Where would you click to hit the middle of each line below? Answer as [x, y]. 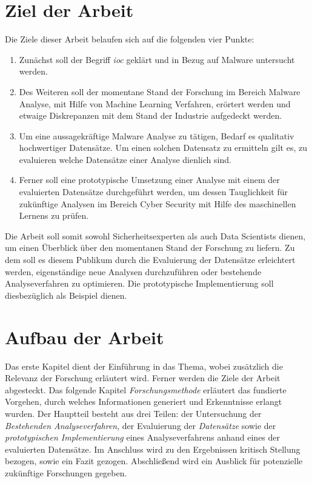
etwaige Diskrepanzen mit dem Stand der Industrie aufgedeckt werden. [151, 115]
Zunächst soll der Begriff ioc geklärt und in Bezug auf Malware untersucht [157, 59]
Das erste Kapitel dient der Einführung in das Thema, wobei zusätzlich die [144, 366]
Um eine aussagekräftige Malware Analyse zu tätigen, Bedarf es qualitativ [157, 135]
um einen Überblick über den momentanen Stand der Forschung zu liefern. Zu [150, 248]
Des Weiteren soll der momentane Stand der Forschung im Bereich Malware [160, 91]
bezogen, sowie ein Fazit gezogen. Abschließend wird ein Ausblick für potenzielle [154, 461]
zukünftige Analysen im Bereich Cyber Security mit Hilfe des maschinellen [158, 203]
